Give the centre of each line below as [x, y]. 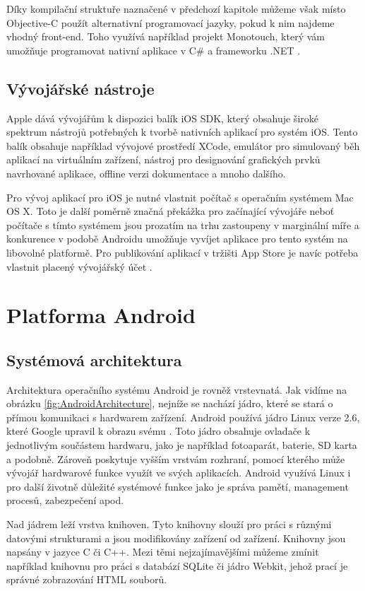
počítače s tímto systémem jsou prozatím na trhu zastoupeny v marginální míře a [183, 224]
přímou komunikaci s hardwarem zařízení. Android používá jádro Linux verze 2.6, [183, 417]
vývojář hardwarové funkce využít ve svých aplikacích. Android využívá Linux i [179, 473]
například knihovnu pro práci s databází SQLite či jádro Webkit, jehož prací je [177, 565]
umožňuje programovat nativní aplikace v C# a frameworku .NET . [154, 50]
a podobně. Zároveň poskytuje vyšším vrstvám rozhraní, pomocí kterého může [176, 458]
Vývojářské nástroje [80, 88]
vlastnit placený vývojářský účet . [79, 266]
